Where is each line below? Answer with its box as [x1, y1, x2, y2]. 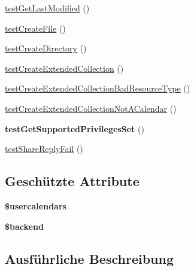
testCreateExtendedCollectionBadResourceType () [5, 82, 190, 95]
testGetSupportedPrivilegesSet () [5, 122, 144, 135]
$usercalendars [5, 199, 66, 212]
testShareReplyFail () [5, 142, 83, 155]
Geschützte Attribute [5, 172, 140, 190]
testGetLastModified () [5, 2, 90, 14]
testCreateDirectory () [5, 42, 87, 54]
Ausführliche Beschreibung [5, 249, 174, 267]
